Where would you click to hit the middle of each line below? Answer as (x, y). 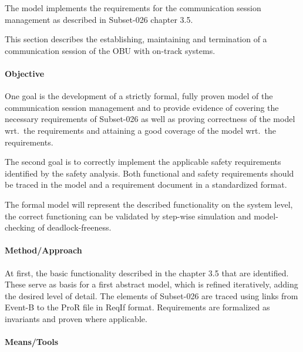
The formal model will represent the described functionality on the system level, (149, 204)
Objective (25, 73)
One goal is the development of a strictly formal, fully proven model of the (139, 96)
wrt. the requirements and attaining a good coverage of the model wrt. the (140, 130)
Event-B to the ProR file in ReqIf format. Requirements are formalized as (137, 307)
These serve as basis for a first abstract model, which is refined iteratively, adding (151, 284)
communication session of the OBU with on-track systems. (110, 50)
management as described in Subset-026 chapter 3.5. (99, 19)
